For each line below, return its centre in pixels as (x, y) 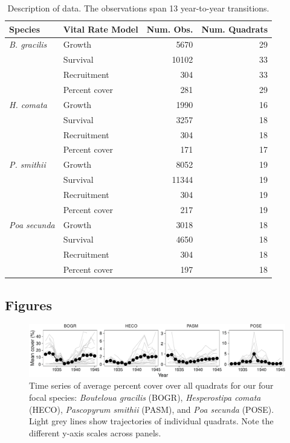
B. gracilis (28, 44)
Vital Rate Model (101, 29)
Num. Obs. (170, 29)
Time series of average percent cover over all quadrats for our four (151, 385)
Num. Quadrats (235, 29)
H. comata (28, 104)
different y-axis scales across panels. (95, 432)
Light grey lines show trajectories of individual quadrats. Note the (151, 421)
